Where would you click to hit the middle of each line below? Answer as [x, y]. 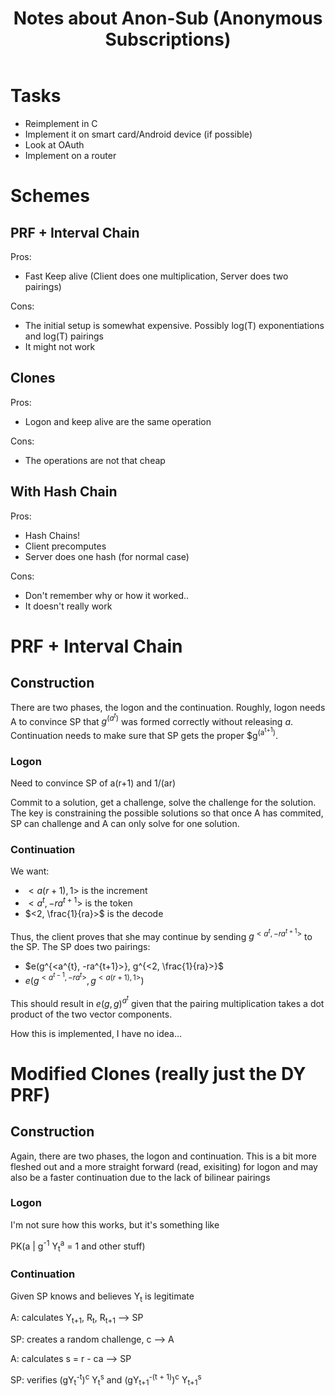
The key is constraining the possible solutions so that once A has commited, [167, 813]
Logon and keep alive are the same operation [118, 421]
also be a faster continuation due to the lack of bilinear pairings [140, 1177]
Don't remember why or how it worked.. [107, 595]
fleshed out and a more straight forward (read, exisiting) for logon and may [164, 1166]
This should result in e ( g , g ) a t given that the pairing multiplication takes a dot [167, 1001]
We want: [30, 871]
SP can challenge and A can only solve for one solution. [125, 823]
